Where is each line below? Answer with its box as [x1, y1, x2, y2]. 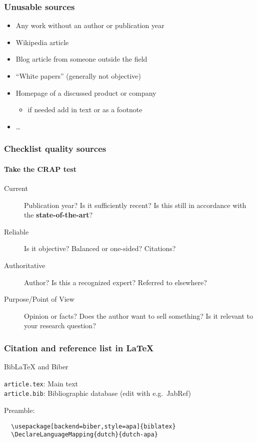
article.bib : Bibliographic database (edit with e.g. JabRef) [4, 388, 191, 398]
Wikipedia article [15, 37, 69, 47]
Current [4, 183, 28, 193]
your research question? [24, 320, 96, 331]
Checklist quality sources [4, 142, 106, 155]
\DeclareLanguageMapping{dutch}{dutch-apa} [11, 431, 158, 438]
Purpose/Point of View [4, 294, 74, 304]
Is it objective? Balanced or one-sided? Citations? [24, 243, 176, 254]
